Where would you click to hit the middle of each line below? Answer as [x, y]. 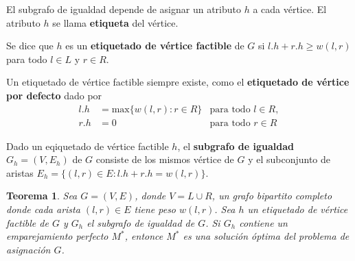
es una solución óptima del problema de [266, 236]
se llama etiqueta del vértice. [115, 22]
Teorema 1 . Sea [42, 196]
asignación [28, 249]
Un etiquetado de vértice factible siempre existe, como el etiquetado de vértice [178, 82]
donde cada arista [43, 209]
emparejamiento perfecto [57, 236]
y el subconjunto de [289, 159]
